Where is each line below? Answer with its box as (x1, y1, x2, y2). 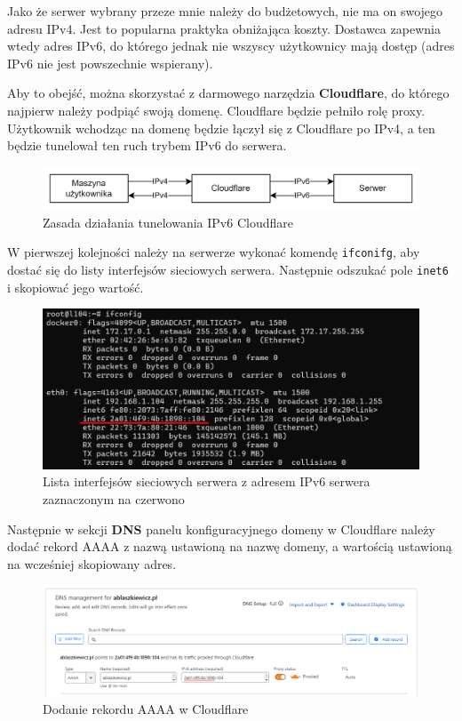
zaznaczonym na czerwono (43, 489, 185, 508)
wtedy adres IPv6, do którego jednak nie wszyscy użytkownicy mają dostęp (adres (7, 36, 455, 55)
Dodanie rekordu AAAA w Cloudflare (43, 699, 249, 717)
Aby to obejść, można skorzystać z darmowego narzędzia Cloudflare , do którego (7, 84, 450, 102)
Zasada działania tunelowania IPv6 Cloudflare (43, 212, 293, 231)
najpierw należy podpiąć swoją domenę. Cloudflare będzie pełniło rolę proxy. (7, 100, 426, 119)
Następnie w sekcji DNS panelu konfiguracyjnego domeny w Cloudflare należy (7, 519, 435, 538)
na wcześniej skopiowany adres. (7, 554, 177, 573)
